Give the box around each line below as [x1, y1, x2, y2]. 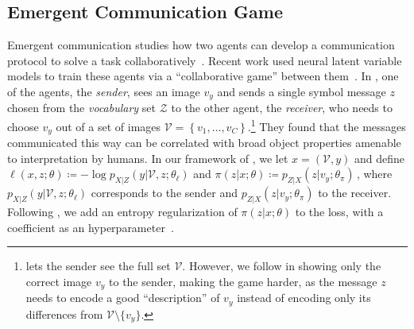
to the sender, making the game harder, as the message [109, 273, 377, 289]
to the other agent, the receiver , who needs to [171, 99, 393, 116]
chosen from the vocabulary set [7, 99, 157, 116]
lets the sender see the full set [25, 257, 171, 274]
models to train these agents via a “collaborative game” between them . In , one [7, 68, 399, 84]
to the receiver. [318, 184, 392, 201]
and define [354, 149, 404, 166]
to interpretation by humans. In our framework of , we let [7, 149, 288, 166]
